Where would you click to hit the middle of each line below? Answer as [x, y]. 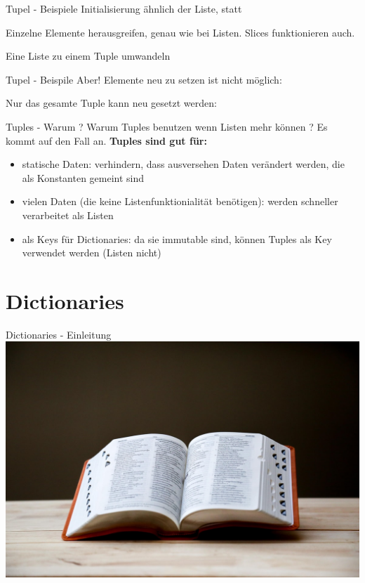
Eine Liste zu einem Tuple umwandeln [88, 56]
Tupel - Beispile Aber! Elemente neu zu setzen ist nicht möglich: [144, 79]
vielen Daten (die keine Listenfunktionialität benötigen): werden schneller [180, 201]
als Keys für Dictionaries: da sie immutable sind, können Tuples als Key [177, 238]
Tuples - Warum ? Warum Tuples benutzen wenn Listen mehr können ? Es [167, 126]
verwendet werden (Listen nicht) [92, 253]
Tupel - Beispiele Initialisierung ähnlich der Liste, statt [124, 8]
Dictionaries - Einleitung [59, 334]
